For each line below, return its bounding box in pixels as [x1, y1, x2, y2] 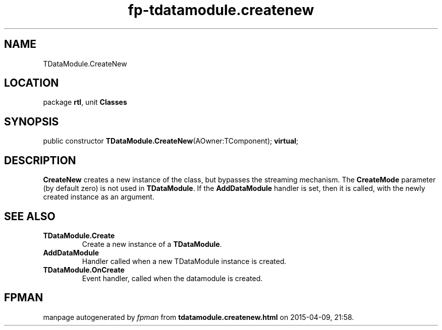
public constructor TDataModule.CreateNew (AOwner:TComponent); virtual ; [43, 137, 299, 146]
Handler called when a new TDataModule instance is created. [82, 256, 287, 266]
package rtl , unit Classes [43, 98, 127, 107]
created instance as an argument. [43, 192, 154, 202]
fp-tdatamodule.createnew [128, 2, 314, 19]
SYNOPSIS [4, 115, 59, 128]
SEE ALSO [4, 210, 56, 223]
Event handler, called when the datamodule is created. [82, 274, 263, 283]
